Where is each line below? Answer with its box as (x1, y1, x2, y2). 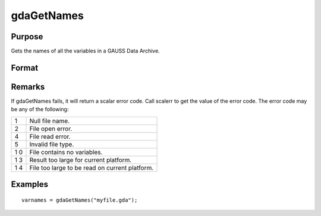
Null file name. (29, 117, 70, 125)
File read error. (29, 132, 71, 140)
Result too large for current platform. (29, 155, 132, 164)
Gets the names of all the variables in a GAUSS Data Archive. (11, 48, 160, 55)
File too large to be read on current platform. (29, 164, 154, 172)
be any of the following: (11, 106, 69, 113)
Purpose (11, 32, 43, 42)
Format (11, 62, 39, 73)
